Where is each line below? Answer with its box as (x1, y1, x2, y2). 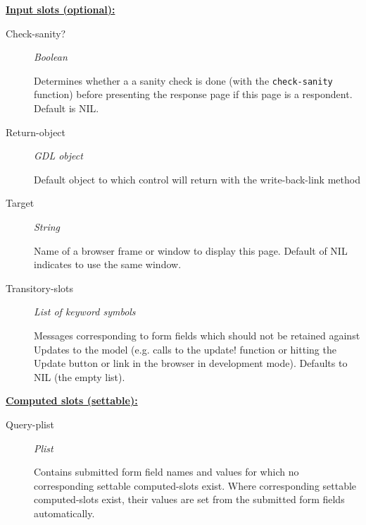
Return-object (6, 124, 66, 139)
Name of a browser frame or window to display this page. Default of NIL (34, 243, 348, 258)
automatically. (34, 505, 95, 520)
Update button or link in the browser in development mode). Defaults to (34, 356, 348, 370)
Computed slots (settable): (6, 393, 138, 408)
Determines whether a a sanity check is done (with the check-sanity (34, 73, 333, 87)
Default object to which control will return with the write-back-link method (34, 171, 360, 186)
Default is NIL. (34, 101, 99, 116)
